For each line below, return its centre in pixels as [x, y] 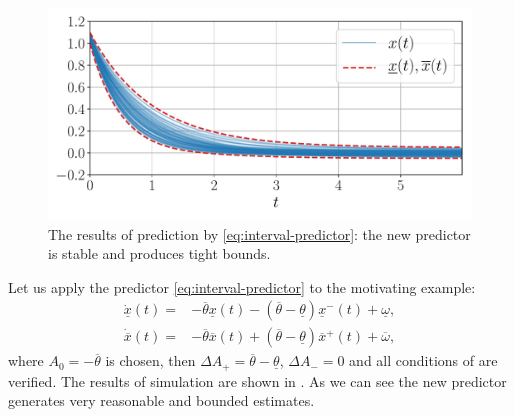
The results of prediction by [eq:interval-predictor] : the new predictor [259, 233]
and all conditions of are [423, 360]
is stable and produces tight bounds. [159, 253]
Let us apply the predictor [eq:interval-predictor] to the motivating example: [242, 286]
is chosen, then [150, 360]
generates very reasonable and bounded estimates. [161, 400]
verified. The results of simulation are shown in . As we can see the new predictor [257, 380]
